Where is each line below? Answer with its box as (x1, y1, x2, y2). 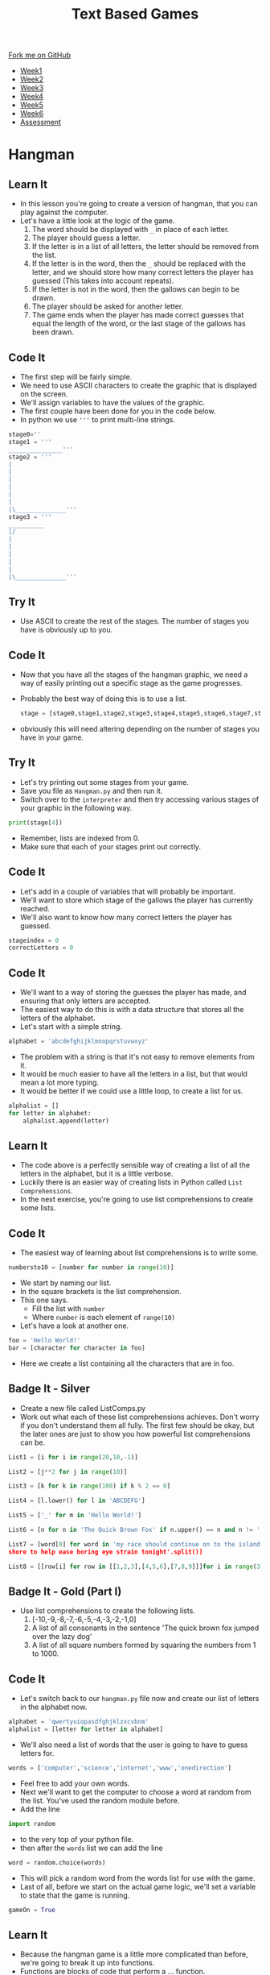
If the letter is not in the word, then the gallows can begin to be (31, 284, 239, 294)
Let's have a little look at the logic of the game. (19, 216, 175, 226)
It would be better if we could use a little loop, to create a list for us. (19, 1085, 243, 1096)
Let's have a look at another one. (19, 1321, 129, 1330)
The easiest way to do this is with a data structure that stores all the (19, 1005, 244, 1014)
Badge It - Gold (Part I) (8, 1584, 122, 1598)
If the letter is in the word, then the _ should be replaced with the (31, 259, 247, 268)
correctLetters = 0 (8, 944, 74, 952)
